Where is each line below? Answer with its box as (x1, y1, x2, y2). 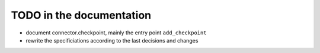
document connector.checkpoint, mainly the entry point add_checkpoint (25, 29, 207, 36)
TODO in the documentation (11, 9, 151, 22)
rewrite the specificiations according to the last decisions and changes (25, 37, 199, 44)
